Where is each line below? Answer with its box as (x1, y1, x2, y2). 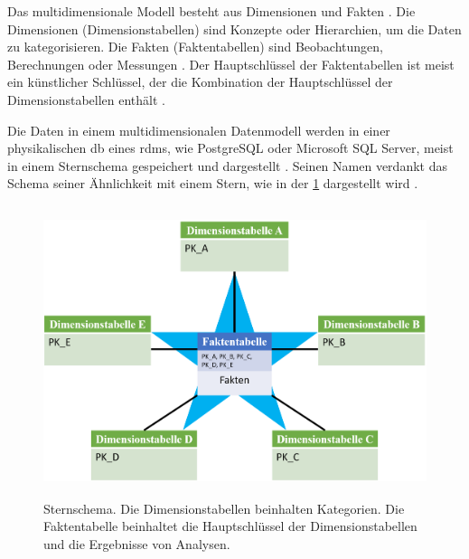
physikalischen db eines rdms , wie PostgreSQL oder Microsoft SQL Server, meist (7, 138, 454, 157)
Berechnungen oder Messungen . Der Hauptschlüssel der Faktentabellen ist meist (7, 54, 455, 73)
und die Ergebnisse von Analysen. (43, 534, 230, 553)
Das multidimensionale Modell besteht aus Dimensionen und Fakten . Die (7, 2, 416, 20)
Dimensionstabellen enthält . (7, 90, 165, 109)
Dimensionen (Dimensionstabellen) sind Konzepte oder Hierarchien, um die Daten (7, 19, 462, 38)
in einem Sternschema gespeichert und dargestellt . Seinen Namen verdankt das (7, 156, 447, 175)
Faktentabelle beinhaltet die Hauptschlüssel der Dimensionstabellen (43, 516, 417, 535)
